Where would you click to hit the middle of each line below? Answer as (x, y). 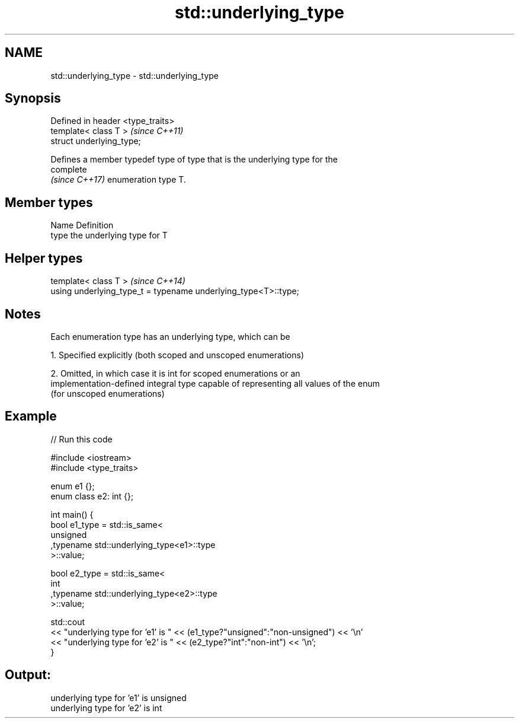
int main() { (72, 514)
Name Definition (82, 225)
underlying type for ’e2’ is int (106, 708)
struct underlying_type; (96, 141)
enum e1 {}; (73, 486)
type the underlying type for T (109, 235)
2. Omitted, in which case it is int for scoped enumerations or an (175, 373)
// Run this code (81, 439)
